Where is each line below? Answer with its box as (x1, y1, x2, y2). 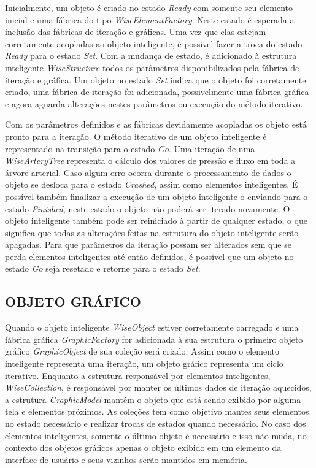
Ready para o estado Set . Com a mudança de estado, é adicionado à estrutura (5, 49, 297, 62)
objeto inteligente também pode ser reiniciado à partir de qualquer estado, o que (5, 214, 308, 227)
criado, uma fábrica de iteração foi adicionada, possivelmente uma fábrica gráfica (5, 85, 309, 98)
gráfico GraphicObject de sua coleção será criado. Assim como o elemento (5, 345, 279, 358)
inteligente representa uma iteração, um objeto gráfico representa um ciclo (5, 357, 283, 370)
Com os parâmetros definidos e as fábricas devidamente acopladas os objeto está (5, 118, 307, 131)
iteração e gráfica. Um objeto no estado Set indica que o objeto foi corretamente (5, 73, 306, 86)
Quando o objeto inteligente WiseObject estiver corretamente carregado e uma (5, 321, 299, 334)
